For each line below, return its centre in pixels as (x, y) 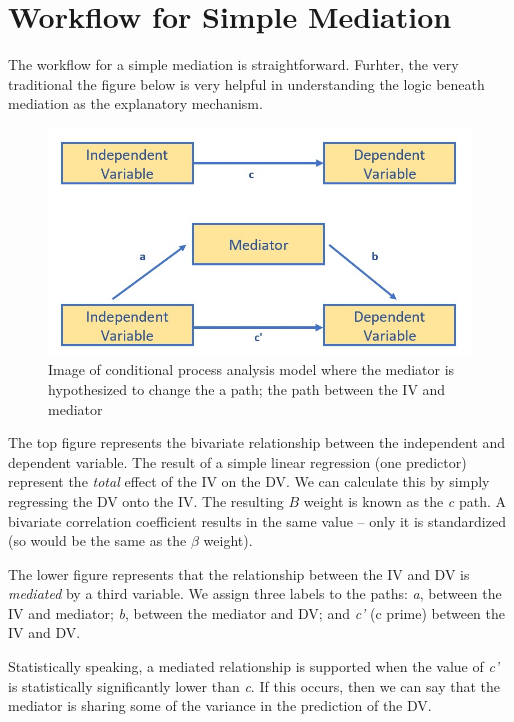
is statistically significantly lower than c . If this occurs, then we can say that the (254, 685)
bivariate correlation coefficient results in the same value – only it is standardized (257, 520)
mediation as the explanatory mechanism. (135, 103)
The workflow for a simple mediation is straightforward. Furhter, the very (233, 64)
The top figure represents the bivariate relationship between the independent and (257, 442)
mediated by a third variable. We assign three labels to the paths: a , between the (255, 593)
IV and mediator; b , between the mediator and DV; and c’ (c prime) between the (256, 612)
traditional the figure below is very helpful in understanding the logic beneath (246, 83)
